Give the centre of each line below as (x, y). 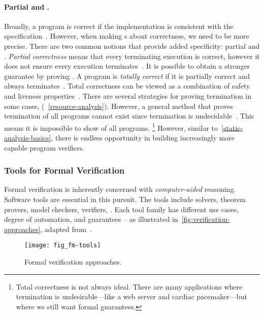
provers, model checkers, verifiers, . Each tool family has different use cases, (122, 209)
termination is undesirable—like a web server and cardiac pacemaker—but (131, 296)
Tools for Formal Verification (64, 170)
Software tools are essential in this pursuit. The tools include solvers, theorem (125, 199)
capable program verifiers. (44, 147)
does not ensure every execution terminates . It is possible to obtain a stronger (127, 66)
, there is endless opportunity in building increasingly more (143, 137)
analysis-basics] (28, 137)
